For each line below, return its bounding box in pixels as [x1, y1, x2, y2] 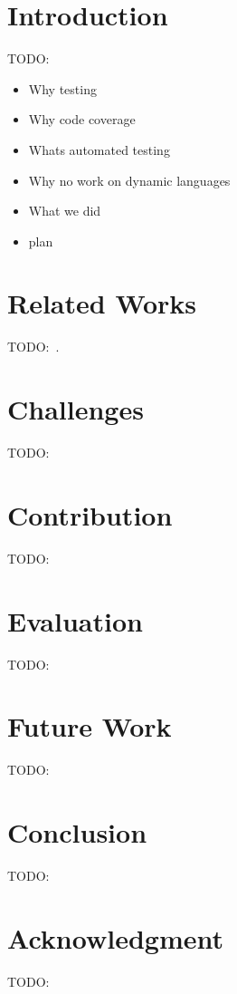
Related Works [7, 285, 197, 322]
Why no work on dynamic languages [28, 170, 231, 189]
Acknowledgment [7, 919, 223, 956]
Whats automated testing [28, 140, 170, 159]
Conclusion [7, 814, 147, 851]
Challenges [7, 391, 144, 428]
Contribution [7, 496, 173, 533]
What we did [28, 201, 101, 220]
